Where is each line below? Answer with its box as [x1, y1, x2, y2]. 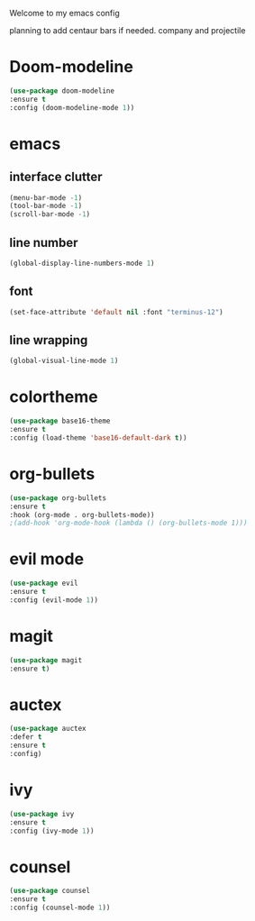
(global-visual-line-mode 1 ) [9, 356, 119, 366]
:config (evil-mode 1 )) [9, 595, 99, 605]
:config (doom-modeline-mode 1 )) [9, 103, 135, 112]
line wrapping [9, 333, 88, 348]
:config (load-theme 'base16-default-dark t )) [9, 433, 187, 442]
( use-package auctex [9, 725, 87, 734]
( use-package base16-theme [9, 416, 111, 426]
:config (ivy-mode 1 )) [9, 826, 95, 835]
